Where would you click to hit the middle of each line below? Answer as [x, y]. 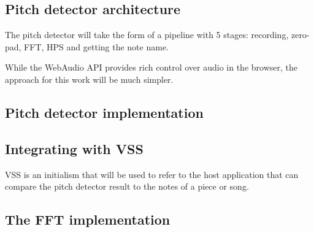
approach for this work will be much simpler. [89, 79]
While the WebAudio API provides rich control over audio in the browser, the [151, 67]
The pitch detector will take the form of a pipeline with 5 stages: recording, [147, 35]
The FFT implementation [88, 219]
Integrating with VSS [74, 148]
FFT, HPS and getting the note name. [96, 46]
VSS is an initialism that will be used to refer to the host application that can [152, 174]
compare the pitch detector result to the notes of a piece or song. [127, 186]
